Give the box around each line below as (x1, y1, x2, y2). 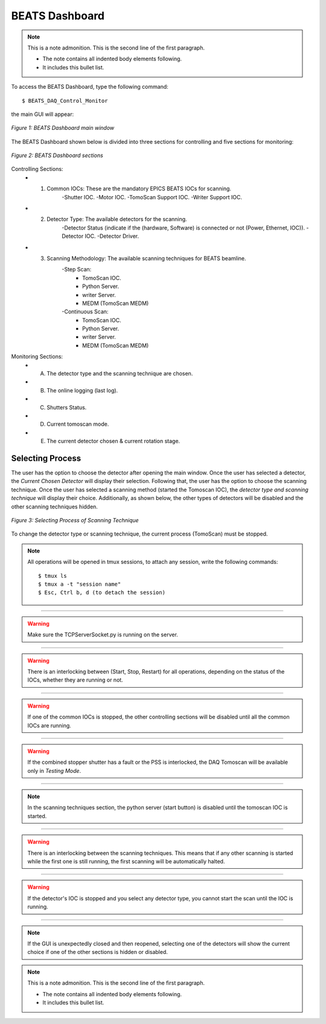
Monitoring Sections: (11, 353, 63, 360)
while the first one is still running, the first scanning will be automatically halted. (27, 858, 225, 865)
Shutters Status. (46, 403, 87, 411)
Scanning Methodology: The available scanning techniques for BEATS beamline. (46, 254, 247, 262)
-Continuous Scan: (62, 308, 109, 315)
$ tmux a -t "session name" (38, 580, 121, 587)
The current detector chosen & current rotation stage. (46, 438, 181, 445)
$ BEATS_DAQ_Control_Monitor (22, 97, 108, 104)
